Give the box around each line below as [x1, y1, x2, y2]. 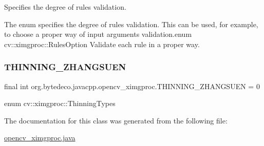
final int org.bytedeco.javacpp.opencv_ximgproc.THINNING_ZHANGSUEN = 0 [4, 80, 260, 91]
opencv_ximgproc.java [4, 132, 76, 143]
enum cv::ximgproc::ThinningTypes [4, 98, 116, 109]
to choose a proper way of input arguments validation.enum [4, 29, 192, 39]
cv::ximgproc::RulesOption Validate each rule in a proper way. [4, 38, 200, 49]
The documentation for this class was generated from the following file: [4, 115, 228, 126]
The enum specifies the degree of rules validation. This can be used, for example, [4, 18, 258, 29]
